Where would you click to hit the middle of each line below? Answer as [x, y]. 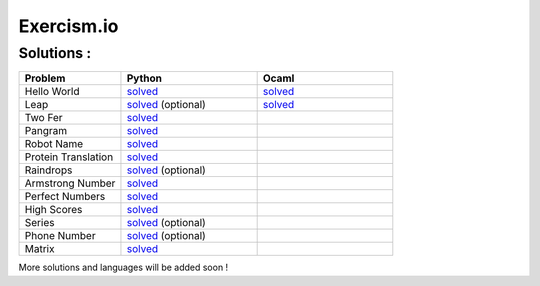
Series [39, 223]
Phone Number [60, 236]
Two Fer [44, 118]
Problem [45, 78]
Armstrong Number [70, 183]
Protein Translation [69, 157]
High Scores [53, 210]
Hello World [52, 92]
